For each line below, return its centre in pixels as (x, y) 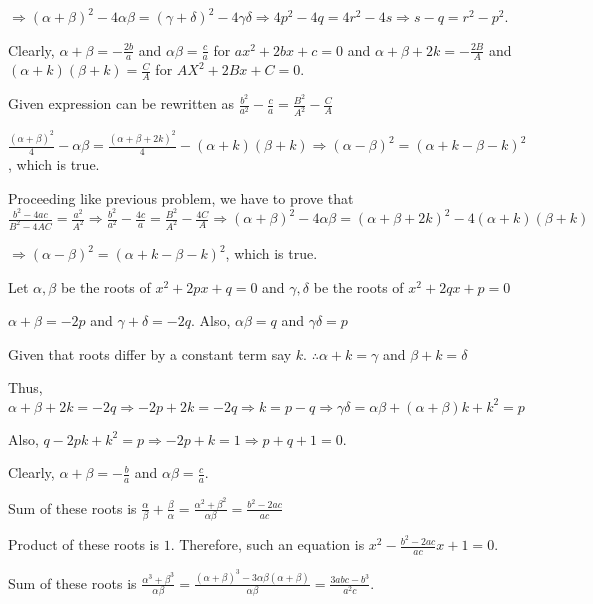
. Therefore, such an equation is (267, 544)
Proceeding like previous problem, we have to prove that (181, 197)
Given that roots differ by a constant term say (150, 353)
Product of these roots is (84, 544)
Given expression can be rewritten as (121, 103)
